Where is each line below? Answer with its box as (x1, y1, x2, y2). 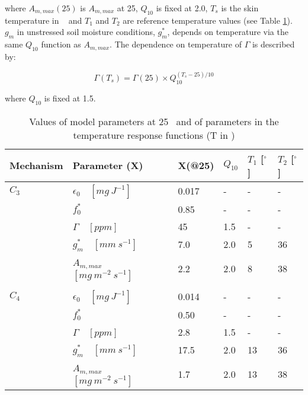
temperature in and (5, 14, 82, 26)
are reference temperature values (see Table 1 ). (123, 14, 293, 26)
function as (41, 38, 81, 50)
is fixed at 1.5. (44, 91, 96, 104)
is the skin (221, 2, 259, 14)
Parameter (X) (72, 158, 143, 173)
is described (252, 38, 295, 50)
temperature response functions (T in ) (73, 128, 235, 142)
